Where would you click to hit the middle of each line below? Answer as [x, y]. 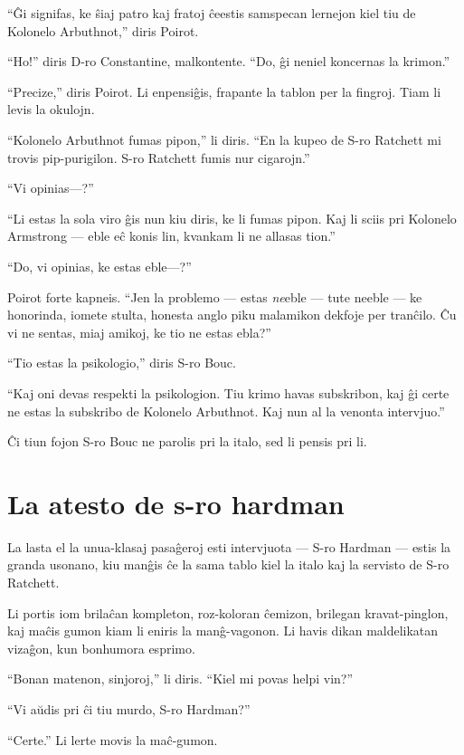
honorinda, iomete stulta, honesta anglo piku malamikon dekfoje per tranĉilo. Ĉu [232, 315]
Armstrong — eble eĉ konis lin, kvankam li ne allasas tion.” [171, 236]
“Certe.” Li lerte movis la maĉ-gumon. [113, 739]
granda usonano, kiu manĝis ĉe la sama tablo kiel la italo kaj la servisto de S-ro [228, 564]
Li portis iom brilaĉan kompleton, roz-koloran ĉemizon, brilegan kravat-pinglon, [228, 612]
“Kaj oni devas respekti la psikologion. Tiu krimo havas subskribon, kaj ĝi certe [228, 392]
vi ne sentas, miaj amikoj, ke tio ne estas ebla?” [139, 332]
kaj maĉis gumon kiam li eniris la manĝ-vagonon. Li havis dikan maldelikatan [223, 631]
